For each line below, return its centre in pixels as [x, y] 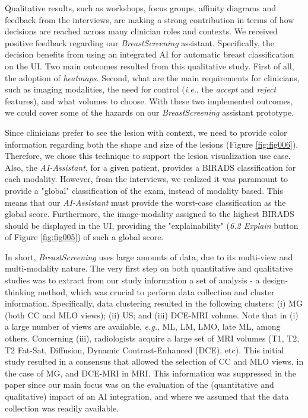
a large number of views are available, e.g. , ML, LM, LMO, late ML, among [143, 326]
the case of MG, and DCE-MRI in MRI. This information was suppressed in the [151, 373]
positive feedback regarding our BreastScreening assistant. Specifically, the [139, 42]
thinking [20, 291]
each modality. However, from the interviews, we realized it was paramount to [147, 179]
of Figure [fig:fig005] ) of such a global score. [84, 237]
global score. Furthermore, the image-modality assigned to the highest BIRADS [150, 214]
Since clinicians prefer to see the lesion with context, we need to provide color [146, 132]
